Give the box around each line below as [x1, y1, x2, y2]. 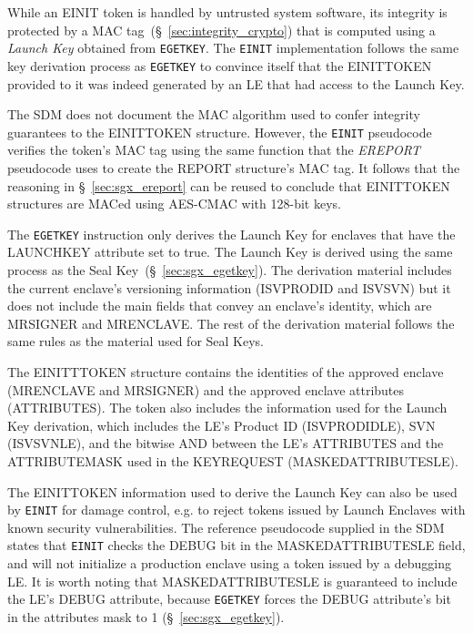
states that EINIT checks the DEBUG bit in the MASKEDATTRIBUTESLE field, [7, 536, 466, 555]
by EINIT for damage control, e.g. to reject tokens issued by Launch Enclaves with [7, 500, 466, 519]
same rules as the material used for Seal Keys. [7, 332, 265, 351]
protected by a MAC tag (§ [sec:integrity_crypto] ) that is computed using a [7, 20, 436, 39]
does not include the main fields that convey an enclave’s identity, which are [7, 296, 432, 315]
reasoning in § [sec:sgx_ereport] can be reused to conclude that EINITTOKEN [7, 176, 450, 195]
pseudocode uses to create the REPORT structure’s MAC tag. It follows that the [7, 158, 460, 177]
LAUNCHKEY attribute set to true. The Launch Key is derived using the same [7, 242, 453, 261]
